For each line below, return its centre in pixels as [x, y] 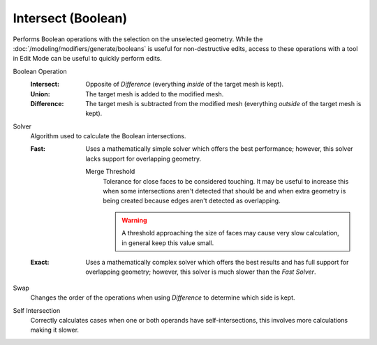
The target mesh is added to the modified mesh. [155, 94]
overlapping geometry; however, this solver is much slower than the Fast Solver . [201, 272]
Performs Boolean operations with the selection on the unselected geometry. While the [138, 39]
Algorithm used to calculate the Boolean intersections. [108, 136]
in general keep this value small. [168, 243]
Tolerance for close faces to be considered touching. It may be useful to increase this [226, 181]
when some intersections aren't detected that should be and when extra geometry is [224, 191]
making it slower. [55, 330]
